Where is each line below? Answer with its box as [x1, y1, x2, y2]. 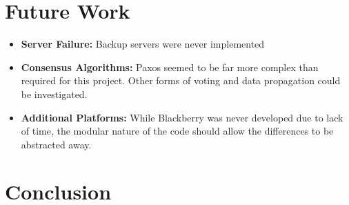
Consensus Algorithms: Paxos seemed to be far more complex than [21, 59, 319, 74]
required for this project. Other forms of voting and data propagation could [21, 73, 341, 88]
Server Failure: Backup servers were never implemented [21, 37, 265, 51]
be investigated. [21, 86, 88, 101]
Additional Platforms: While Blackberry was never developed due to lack [21, 110, 343, 124]
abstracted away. [21, 137, 92, 151]
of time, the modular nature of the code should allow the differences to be [21, 124, 334, 138]
